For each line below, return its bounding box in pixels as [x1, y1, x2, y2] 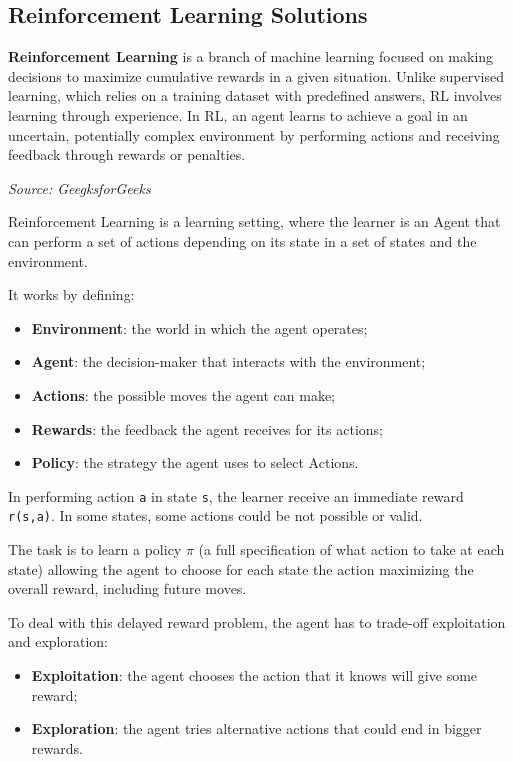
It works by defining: [8, 284, 135, 305]
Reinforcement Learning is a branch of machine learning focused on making [8, 46, 494, 67]
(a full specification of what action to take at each [198, 539, 505, 560]
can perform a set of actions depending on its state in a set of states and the [8, 230, 477, 251]
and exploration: [8, 631, 109, 652]
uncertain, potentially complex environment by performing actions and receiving [8, 124, 500, 145]
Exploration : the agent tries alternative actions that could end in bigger [31, 718, 482, 739]
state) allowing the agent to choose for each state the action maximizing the [8, 558, 474, 579]
